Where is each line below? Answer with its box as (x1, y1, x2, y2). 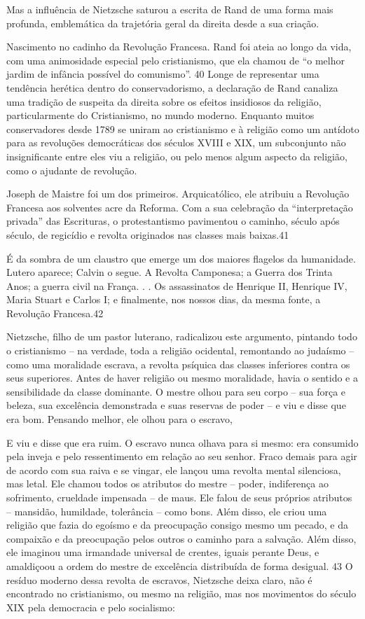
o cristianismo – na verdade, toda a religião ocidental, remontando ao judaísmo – (6, 343, 354, 358)
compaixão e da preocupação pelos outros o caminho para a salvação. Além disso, (6, 531, 357, 545)
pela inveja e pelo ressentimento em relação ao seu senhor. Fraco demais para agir (6, 449, 357, 464)
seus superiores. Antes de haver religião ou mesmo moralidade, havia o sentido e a (6, 370, 358, 385)
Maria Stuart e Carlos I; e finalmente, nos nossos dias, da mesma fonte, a (6, 292, 321, 307)
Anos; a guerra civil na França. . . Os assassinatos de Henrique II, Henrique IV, (6, 278, 347, 293)
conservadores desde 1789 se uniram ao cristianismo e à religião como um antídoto (6, 121, 359, 136)
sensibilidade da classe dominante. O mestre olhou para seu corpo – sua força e (6, 384, 346, 398)
